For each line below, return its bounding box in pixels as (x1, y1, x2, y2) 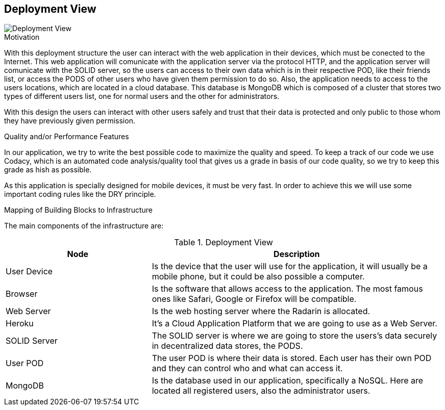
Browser (6, 289, 38, 299)
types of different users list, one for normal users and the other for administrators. (4, 92, 280, 101)
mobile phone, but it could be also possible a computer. (152, 271, 365, 282)
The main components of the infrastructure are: (4, 221, 164, 230)
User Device (6, 266, 53, 277)
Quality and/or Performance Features (4, 132, 129, 141)
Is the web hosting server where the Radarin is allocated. (152, 306, 370, 317)
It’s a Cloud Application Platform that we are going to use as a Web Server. (152, 318, 437, 329)
